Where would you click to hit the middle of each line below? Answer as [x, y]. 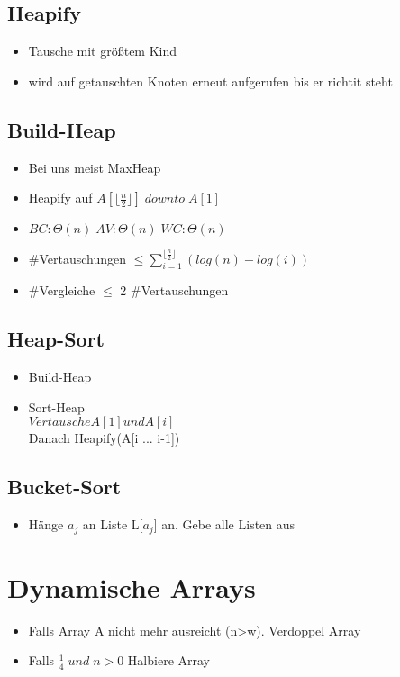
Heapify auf [60, 198]
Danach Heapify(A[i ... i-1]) [104, 438]
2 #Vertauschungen [174, 290]
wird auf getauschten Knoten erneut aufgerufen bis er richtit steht [210, 81]
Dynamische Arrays [132, 587]
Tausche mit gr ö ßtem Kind [103, 51]
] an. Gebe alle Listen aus [224, 524]
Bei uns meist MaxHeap [95, 167]
